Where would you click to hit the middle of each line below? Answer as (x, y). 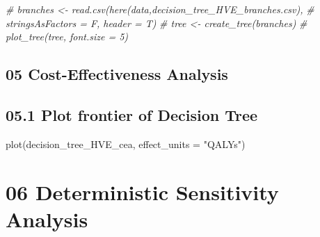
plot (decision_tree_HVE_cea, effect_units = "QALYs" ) (126, 144)
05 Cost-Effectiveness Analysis (117, 74)
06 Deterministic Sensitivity (142, 191)
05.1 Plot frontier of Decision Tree (132, 114)
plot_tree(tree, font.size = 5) (67, 36)
